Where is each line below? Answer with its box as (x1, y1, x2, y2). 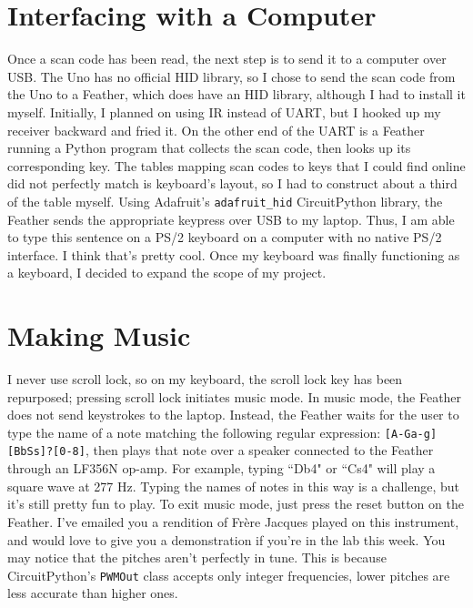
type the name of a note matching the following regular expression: (7, 422, 381, 441)
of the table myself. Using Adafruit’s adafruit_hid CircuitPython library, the (7, 191, 443, 210)
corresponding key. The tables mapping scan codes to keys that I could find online (7, 156, 466, 175)
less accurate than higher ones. (7, 583, 178, 603)
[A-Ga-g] (384, 427, 438, 441)
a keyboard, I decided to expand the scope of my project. (7, 263, 327, 282)
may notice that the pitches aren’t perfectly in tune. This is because (7, 548, 387, 567)
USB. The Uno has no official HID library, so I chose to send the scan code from (7, 66, 456, 86)
